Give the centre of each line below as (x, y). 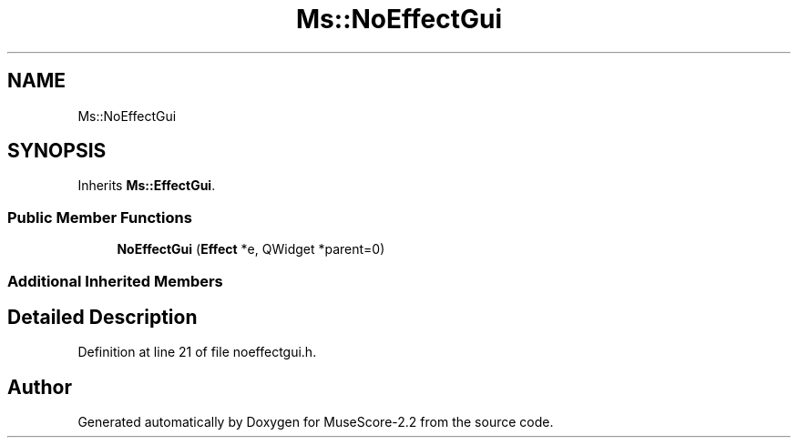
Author (40, 387)
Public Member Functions (100, 217)
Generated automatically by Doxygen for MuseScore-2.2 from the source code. (316, 422)
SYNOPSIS (57, 151)
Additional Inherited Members (115, 281)
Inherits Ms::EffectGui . (147, 186)
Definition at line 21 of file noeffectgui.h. (197, 352)
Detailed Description (102, 317)
